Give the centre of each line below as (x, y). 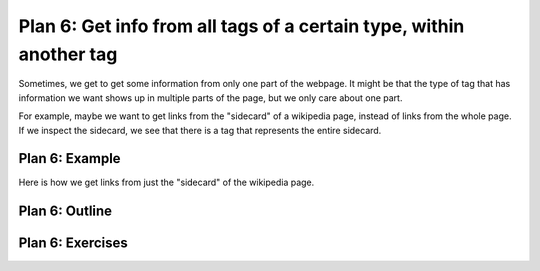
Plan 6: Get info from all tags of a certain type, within (241, 26)
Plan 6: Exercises (73, 243)
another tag (68, 54)
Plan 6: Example (69, 158)
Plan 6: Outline (65, 211)
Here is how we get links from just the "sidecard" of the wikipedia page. (166, 182)
